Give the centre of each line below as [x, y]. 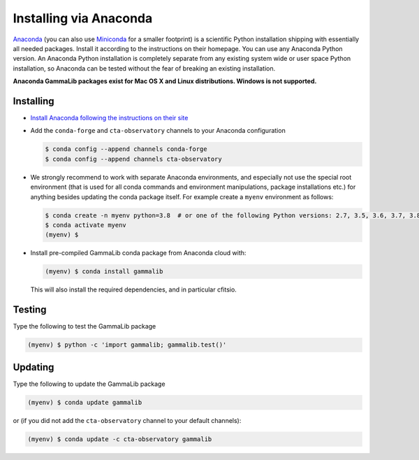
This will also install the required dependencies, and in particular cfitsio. [133, 289]
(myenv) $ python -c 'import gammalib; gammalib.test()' [127, 345]
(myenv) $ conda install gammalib [104, 272]
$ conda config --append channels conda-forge [126, 149]
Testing [30, 310]
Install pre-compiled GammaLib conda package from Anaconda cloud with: [138, 253]
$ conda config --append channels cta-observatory [134, 159]
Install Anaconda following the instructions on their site [109, 118]
